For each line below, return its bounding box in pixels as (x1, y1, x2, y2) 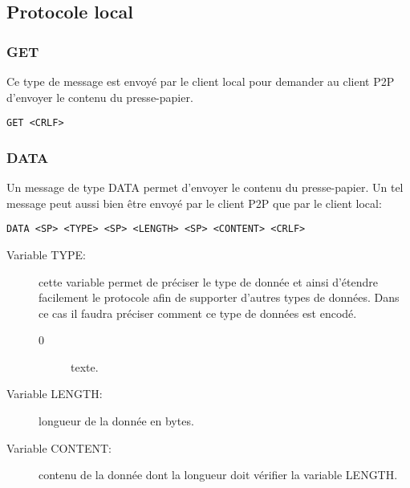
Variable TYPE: (6, 246, 86, 262)
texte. (71, 358, 99, 375)
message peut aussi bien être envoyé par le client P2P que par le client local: (6, 194, 382, 211)
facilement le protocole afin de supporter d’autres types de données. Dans (39, 289, 400, 306)
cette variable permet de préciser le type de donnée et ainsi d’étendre (39, 273, 379, 290)
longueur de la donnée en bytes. (39, 413, 194, 429)
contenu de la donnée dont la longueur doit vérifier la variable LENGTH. (39, 466, 398, 483)
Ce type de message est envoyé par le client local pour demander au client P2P (6, 73, 395, 89)
